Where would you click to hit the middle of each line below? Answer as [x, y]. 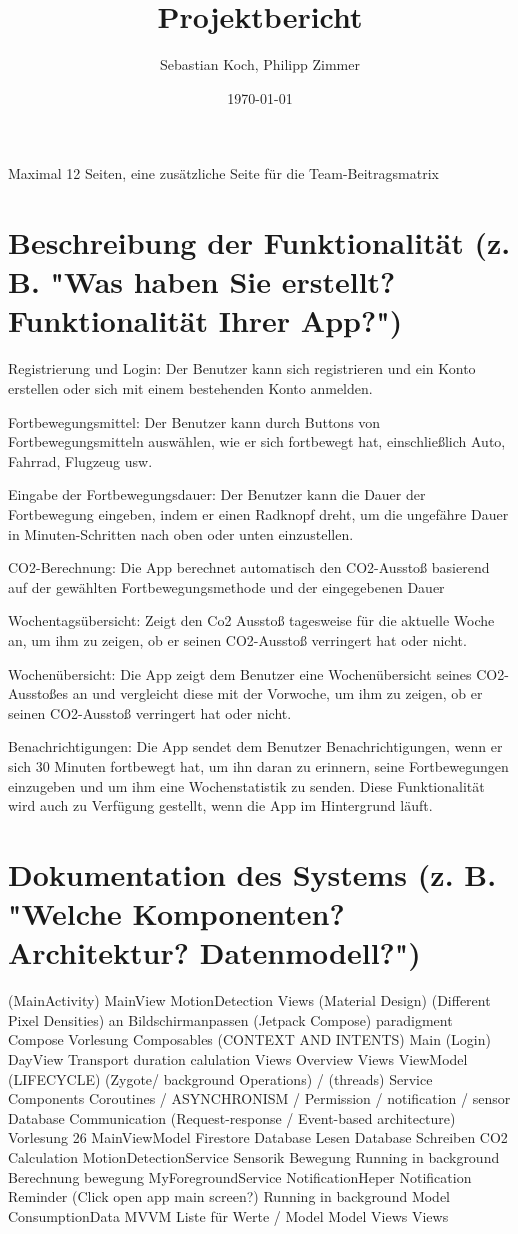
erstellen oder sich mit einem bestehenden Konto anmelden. [190, 388]
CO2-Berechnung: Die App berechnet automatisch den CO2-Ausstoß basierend [249, 567]
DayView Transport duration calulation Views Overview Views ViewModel [238, 1058]
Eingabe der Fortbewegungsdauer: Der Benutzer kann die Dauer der [217, 494]
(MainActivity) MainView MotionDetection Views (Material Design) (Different [249, 1000]
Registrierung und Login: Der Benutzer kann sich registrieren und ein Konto [242, 368]
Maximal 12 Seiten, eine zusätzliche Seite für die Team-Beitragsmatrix [223, 173]
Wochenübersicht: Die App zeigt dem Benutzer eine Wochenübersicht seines [240, 673]
